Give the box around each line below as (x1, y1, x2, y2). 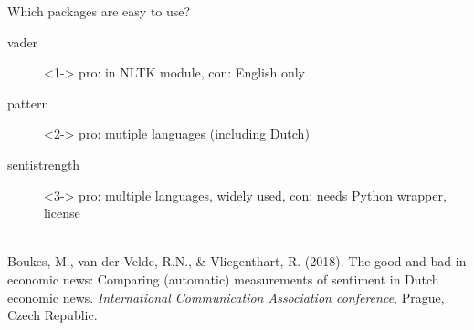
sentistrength (7, 154, 80, 173)
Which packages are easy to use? (7, 2, 191, 20)
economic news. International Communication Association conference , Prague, (7, 287, 445, 306)
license (44, 203, 80, 222)
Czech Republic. (7, 305, 98, 325)
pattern (7, 93, 49, 112)
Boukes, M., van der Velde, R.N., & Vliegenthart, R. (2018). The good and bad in (7, 252, 467, 271)
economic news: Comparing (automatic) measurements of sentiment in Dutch (7, 269, 439, 288)
